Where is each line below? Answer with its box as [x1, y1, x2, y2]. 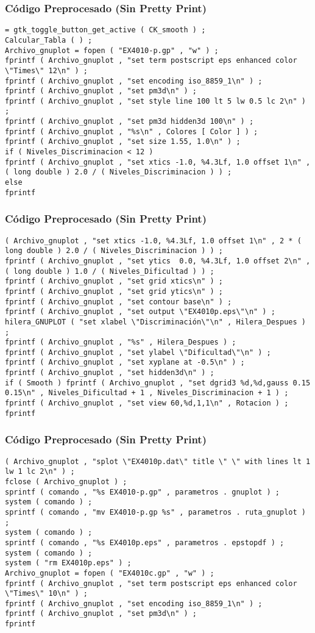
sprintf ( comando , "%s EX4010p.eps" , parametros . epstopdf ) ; [5, 538, 285, 547]
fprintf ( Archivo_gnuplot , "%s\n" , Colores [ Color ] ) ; [5, 127, 258, 136]
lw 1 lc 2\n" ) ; [5, 467, 75, 476]
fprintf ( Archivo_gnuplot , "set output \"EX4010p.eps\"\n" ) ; [5, 307, 275, 316]
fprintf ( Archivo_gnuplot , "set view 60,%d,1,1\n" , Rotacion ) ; [5, 399, 289, 408]
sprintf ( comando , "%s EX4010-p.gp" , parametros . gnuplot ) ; [5, 487, 280, 496]
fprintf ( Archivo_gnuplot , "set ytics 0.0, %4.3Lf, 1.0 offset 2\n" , [5, 256, 311, 265]
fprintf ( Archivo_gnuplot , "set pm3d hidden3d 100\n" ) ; [5, 117, 254, 126]
